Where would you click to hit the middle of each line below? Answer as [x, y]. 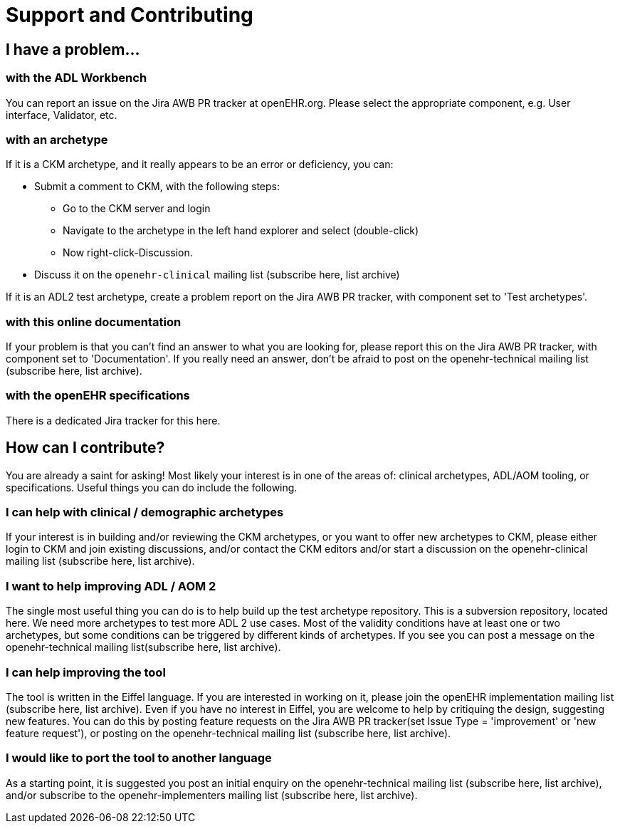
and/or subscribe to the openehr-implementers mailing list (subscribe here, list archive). [212, 795]
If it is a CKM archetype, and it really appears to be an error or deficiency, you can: [200, 165]
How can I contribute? [85, 448]
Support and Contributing [130, 15]
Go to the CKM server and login [137, 209]
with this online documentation [94, 322]
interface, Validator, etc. [62, 115]
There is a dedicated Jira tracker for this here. [113, 420]
